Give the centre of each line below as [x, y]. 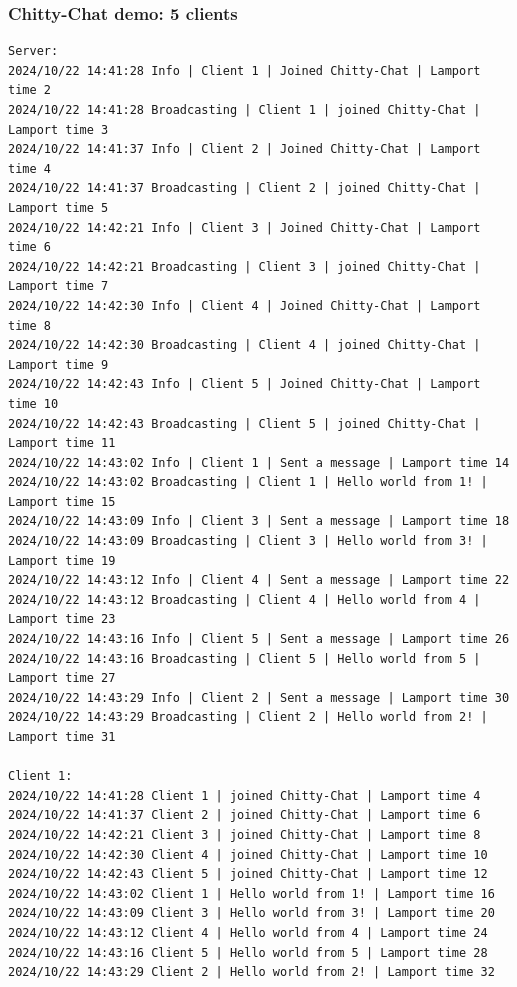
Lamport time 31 [62, 737]
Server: [33, 51]
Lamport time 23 [62, 619]
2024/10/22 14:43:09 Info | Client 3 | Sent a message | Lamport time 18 [259, 521]
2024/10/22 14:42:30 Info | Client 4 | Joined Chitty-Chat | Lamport [244, 305]
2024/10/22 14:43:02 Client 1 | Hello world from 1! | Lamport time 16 [251, 893]
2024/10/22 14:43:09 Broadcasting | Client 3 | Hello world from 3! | [248, 541]
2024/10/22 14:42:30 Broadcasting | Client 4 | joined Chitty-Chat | [244, 345]
